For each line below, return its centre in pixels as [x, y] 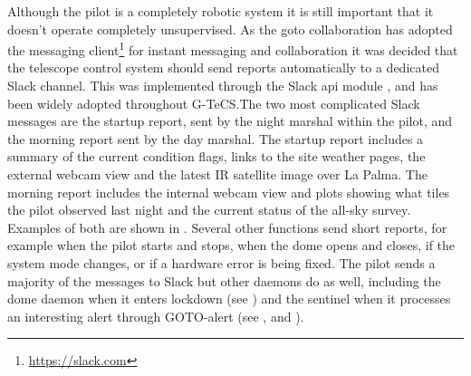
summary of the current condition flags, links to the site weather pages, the [216, 156]
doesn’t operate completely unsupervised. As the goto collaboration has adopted [230, 29]
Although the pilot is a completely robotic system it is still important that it [221, 11]
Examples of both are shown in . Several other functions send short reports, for [227, 227]
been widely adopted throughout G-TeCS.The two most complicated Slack [214, 103]
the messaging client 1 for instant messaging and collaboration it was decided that [233, 48]
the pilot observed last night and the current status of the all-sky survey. [209, 210]
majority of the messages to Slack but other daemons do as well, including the [224, 280]
